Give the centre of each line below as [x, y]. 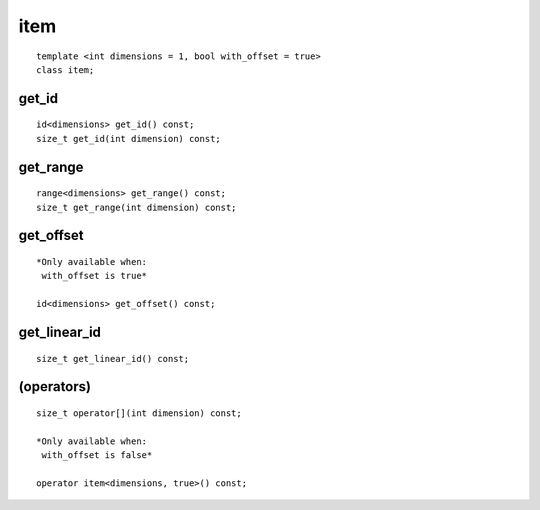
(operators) [55, 386]
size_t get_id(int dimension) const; [129, 138]
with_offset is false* [97, 455]
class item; [65, 69]
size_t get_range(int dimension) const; [136, 207]
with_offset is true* [94, 276]
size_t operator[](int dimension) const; [139, 413]
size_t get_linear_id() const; [113, 358]
